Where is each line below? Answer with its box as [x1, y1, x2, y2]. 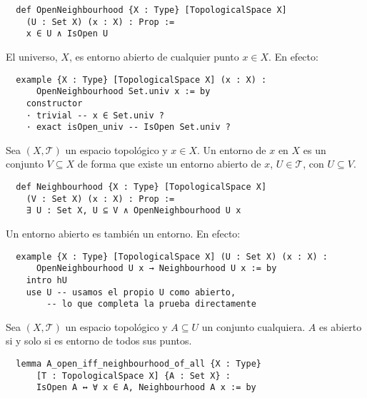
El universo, [6, 49, 58, 63]
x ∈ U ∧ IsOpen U [26, 29, 109, 39]
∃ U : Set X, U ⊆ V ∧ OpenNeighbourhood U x [26, 205, 241, 216]
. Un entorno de [197, 142, 266, 157]
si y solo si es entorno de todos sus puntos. [6, 333, 192, 348]
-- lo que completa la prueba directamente [46, 299, 256, 310]
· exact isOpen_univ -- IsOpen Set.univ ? [26, 122, 231, 133]
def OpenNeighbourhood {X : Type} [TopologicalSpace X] [16, 5, 287, 15]
